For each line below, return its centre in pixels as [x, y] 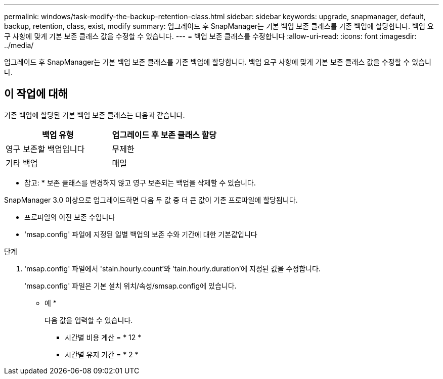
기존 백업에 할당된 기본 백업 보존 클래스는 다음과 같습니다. [95, 115]
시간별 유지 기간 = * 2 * [102, 354]
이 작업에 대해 [36, 94]
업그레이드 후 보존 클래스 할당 [164, 135]
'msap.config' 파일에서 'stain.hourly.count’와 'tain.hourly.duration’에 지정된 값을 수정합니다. [172, 268]
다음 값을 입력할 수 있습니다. [89, 320]
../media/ [19, 45]
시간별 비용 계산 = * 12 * [103, 337]
